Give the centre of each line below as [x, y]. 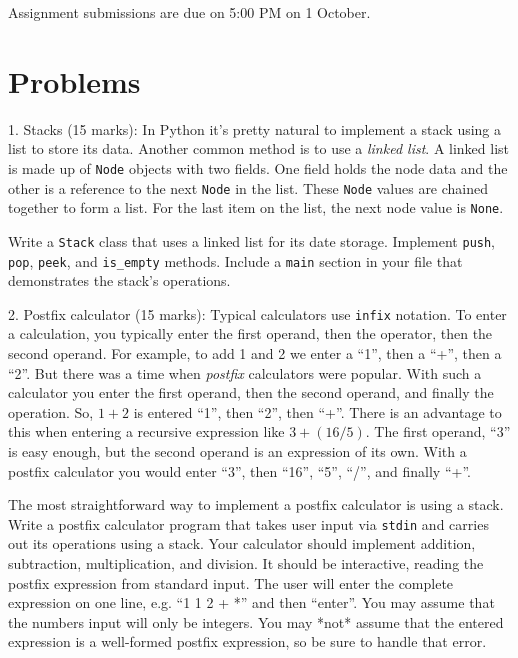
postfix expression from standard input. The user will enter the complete [231, 582]
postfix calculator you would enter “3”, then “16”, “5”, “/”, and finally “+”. [239, 470]
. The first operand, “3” [438, 431]
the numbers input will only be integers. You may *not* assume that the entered [256, 621]
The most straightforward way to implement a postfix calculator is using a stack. [256, 504]
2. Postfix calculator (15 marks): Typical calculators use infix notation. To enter [257, 313]
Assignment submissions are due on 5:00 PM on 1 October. [189, 12]
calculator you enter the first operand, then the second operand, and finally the [251, 392]
